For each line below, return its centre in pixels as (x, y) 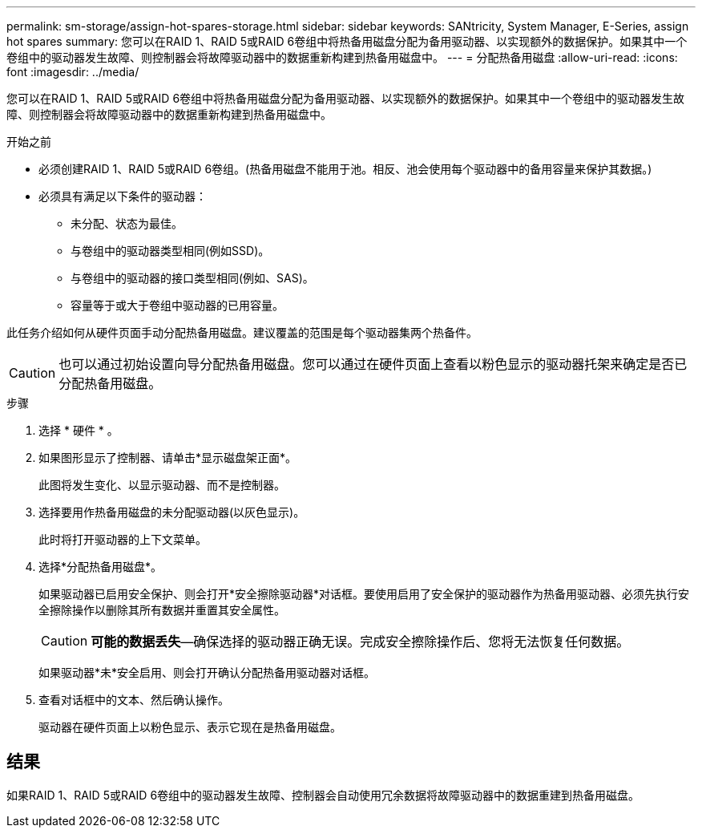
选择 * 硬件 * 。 (79, 430)
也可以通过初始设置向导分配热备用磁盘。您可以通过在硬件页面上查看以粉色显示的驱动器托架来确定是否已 (373, 364)
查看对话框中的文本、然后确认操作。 (134, 700)
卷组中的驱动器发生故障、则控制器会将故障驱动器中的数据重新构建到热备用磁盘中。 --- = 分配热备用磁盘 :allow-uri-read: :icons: (342, 57)
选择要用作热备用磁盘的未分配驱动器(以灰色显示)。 (172, 512)
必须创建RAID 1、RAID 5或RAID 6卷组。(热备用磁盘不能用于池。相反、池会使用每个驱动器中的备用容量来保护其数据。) (345, 169)
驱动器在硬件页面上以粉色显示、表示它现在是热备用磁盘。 (190, 727)
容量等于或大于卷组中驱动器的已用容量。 (177, 305)
